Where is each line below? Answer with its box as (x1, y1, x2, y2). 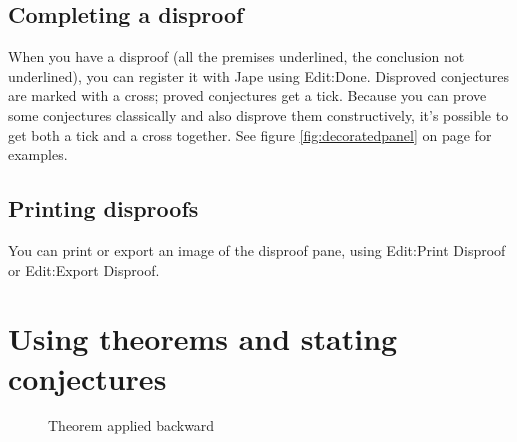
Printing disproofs (8, 193, 199, 224)
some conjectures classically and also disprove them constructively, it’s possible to (8, 104, 509, 125)
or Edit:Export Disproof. (8, 259, 160, 280)
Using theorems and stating (8, 318, 398, 359)
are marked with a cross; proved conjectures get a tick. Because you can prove (8, 85, 487, 106)
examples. (8, 144, 68, 165)
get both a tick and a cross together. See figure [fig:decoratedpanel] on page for (8, 124, 492, 145)
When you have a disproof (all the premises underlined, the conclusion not (8, 46, 465, 67)
